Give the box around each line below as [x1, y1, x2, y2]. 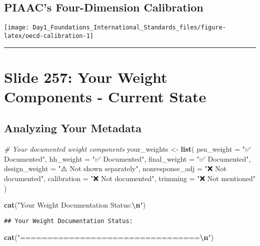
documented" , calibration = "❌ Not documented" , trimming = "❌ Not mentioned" [4, 173, 256, 184]
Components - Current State [4, 86, 206, 106]
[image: [4, 24, 29, 31]
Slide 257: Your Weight [4, 66, 167, 87]
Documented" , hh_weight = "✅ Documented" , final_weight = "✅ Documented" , [4, 153, 251, 164]
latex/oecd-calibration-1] [4, 32, 93, 39]
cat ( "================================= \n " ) [4, 232, 214, 242]
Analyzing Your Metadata [4, 120, 141, 136]
